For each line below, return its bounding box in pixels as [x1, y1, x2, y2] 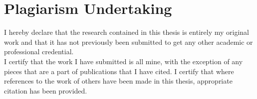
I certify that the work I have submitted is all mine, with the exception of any [4, 56, 243, 66]
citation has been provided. [4, 85, 87, 96]
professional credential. [4, 46, 74, 57]
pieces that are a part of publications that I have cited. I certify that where [4, 66, 234, 76]
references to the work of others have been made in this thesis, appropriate [4, 76, 233, 86]
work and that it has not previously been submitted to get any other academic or [4, 36, 253, 47]
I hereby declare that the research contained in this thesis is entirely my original [4, 27, 249, 37]
